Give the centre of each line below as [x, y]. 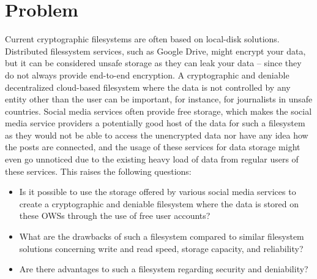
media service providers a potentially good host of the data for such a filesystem [155, 123]
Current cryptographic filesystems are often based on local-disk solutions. [142, 39]
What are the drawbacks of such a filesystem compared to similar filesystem [162, 236]
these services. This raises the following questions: [98, 171]
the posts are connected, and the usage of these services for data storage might [153, 147]
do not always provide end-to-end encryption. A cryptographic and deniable [147, 75]
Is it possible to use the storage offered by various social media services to [158, 192]
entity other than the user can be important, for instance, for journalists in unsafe [159, 99]
